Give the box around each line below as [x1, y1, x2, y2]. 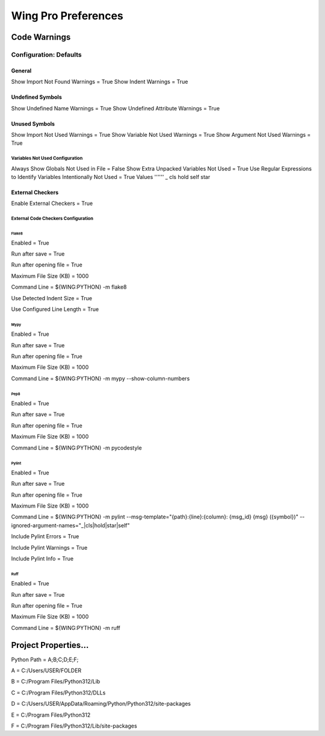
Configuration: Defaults [11, 50, 82, 58]
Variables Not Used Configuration [11, 156, 83, 162]
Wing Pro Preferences [11, 9, 123, 22]
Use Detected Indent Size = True [11, 294, 93, 301]
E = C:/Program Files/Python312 [11, 711, 91, 719]
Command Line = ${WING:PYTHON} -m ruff [11, 624, 120, 631]
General [11, 67, 32, 74]
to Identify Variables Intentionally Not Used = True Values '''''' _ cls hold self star [11, 174, 211, 181]
